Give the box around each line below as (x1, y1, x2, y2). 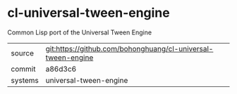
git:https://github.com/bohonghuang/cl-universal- (45, 43, 214, 53)
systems (11, 75, 39, 85)
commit (11, 64, 36, 74)
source (11, 48, 34, 58)
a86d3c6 (45, 64, 77, 74)
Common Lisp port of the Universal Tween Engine (7, 28, 152, 36)
